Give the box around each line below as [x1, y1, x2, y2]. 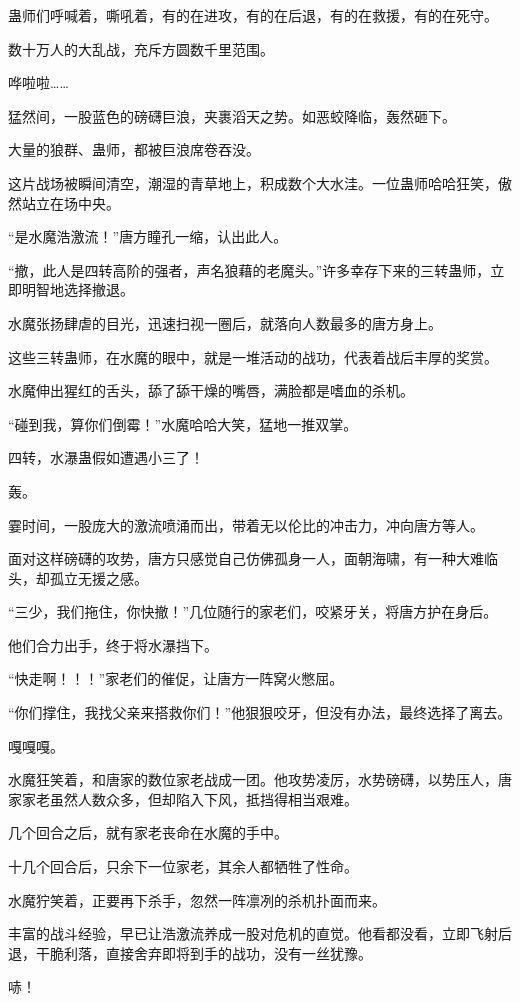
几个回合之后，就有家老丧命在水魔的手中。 [8, 822, 288, 843]
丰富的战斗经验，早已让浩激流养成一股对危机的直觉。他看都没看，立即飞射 [8, 923, 498, 944]
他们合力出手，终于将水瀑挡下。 [8, 634, 218, 655]
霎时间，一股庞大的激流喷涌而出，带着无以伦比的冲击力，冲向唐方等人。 [8, 514, 484, 535]
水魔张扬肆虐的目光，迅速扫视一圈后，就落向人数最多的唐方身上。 [8, 312, 442, 333]
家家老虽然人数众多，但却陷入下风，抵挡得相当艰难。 [8, 788, 358, 809]
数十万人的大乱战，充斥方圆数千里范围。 [8, 38, 274, 59]
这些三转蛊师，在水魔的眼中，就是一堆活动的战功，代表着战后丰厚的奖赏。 [8, 346, 498, 367]
